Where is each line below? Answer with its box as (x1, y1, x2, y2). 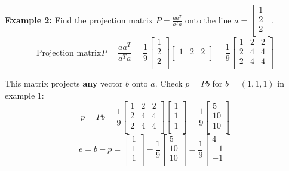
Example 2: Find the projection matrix (5, 13, 153, 26)
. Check (155, 77, 183, 90)
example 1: (5, 88, 44, 101)
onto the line (185, 13, 232, 26)
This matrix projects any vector (5, 77, 123, 90)
